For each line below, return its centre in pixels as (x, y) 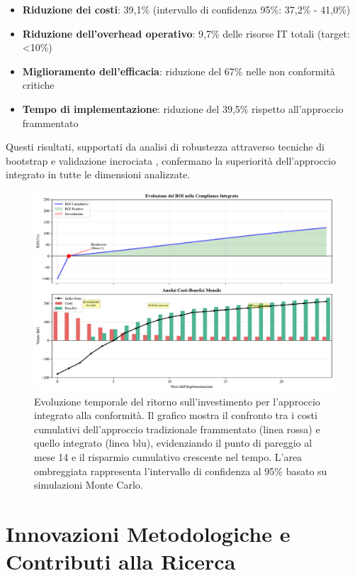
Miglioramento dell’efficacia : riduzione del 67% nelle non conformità (179, 71)
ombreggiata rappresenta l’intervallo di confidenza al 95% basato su (181, 471)
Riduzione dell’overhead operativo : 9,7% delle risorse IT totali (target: (186, 33)
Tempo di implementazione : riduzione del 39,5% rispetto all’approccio (183, 108)
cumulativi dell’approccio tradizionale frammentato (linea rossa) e (177, 429)
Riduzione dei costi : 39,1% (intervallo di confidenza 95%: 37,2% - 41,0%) (186, 9)
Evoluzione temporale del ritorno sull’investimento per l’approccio (177, 401)
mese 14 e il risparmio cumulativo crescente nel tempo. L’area (168, 457)
